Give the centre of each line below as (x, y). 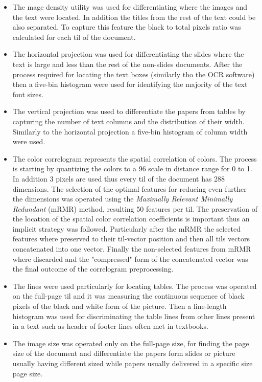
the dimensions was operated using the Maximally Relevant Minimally (123, 199)
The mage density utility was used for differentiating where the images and (130, 7)
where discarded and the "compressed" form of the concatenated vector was (130, 259)
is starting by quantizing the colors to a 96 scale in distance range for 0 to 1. (132, 168)
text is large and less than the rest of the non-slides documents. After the (127, 64)
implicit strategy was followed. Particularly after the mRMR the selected (127, 228)
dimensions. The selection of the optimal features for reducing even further (129, 188)
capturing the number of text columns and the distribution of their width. (128, 121)
